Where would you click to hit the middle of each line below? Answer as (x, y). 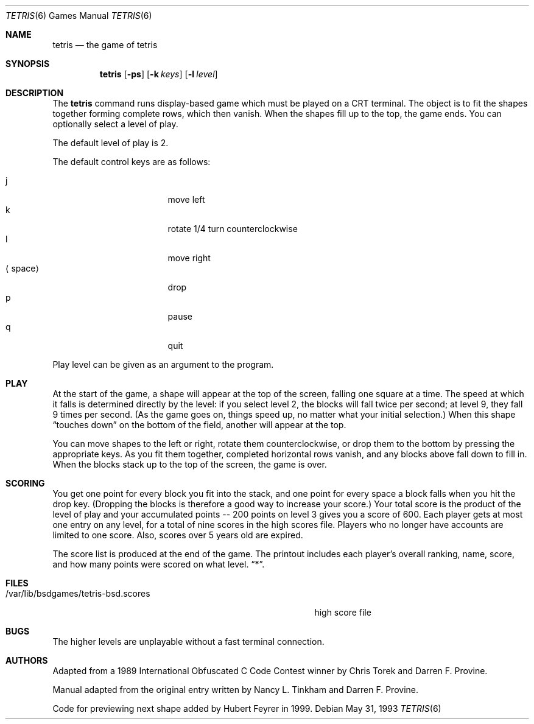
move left (186, 199)
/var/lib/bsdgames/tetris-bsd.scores (78, 593)
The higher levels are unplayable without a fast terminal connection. (188, 641)
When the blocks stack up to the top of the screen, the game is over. (190, 464)
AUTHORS (27, 660)
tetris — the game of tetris (105, 45)
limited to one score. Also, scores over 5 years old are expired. (178, 535)
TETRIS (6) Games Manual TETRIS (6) (79, 16)
